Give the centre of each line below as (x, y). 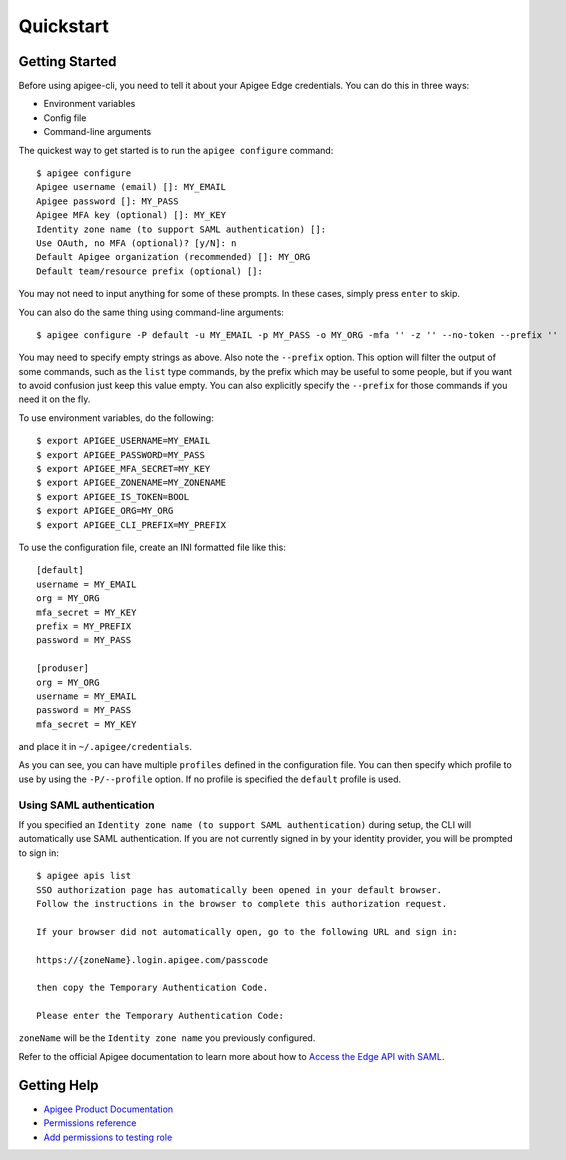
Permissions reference (90, 1123)
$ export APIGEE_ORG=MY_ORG (105, 511)
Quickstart (64, 26)
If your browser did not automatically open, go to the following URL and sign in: (247, 931)
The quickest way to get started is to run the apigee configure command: (176, 150)
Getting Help (58, 1085)
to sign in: (39, 852)
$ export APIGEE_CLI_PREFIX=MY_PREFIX (131, 524)
